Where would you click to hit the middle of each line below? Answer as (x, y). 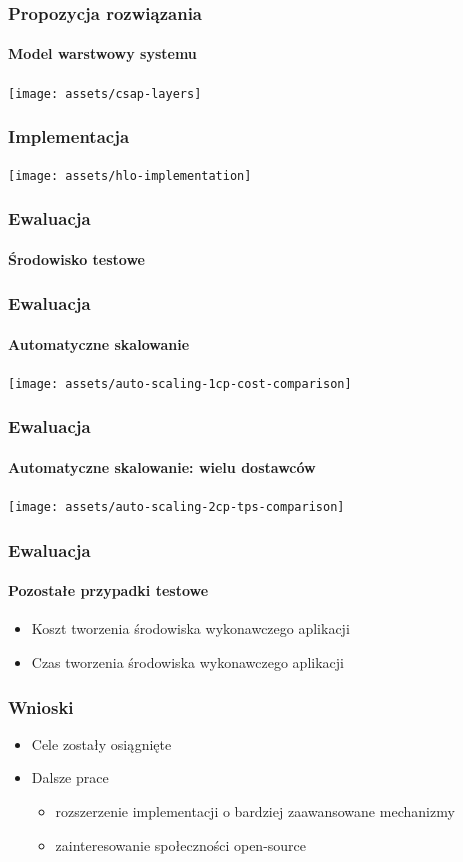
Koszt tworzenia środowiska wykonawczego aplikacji (190, 628)
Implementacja (69, 136)
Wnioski (41, 706)
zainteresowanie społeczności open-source (181, 844)
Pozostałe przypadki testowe (108, 590)
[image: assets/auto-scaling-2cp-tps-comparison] (176, 507)
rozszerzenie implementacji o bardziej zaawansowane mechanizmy (255, 811)
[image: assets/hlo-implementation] (130, 175)
